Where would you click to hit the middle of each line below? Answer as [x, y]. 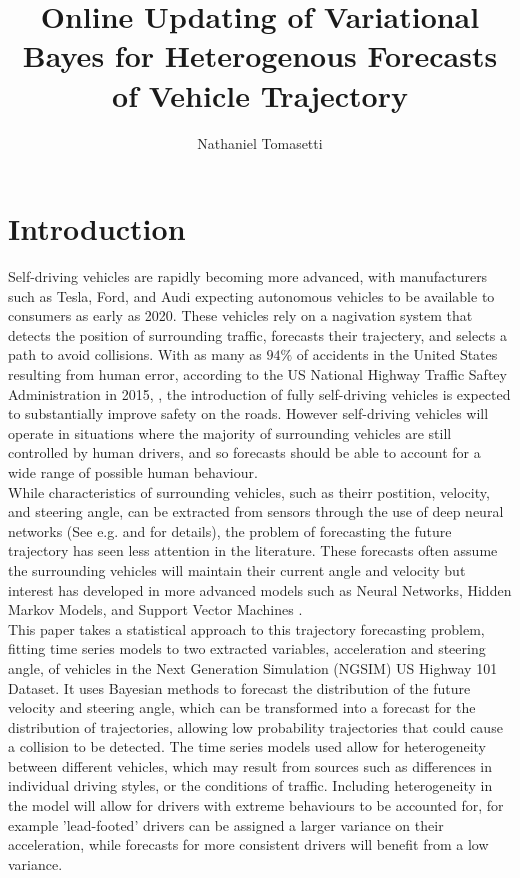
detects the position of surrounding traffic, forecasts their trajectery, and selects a [257, 334]
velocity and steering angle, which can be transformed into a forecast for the [242, 707]
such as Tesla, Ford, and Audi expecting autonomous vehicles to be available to [251, 295]
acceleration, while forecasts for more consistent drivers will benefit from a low [248, 844]
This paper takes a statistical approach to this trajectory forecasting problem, [246, 628]
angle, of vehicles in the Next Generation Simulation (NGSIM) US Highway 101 [253, 667]
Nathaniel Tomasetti [260, 142]
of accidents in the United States [397, 354]
